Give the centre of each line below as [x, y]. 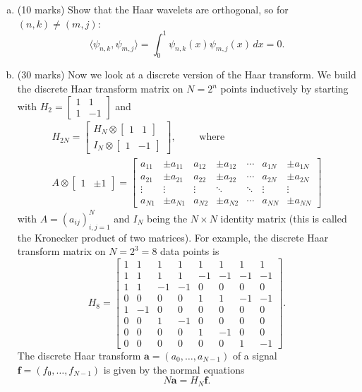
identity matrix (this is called [284, 218]
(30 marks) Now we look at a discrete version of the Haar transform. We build [187, 75]
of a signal [255, 356]
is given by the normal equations [174, 369]
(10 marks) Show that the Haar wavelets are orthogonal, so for [153, 9]
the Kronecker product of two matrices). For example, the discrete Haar [173, 237]
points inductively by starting [284, 89]
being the [167, 218]
